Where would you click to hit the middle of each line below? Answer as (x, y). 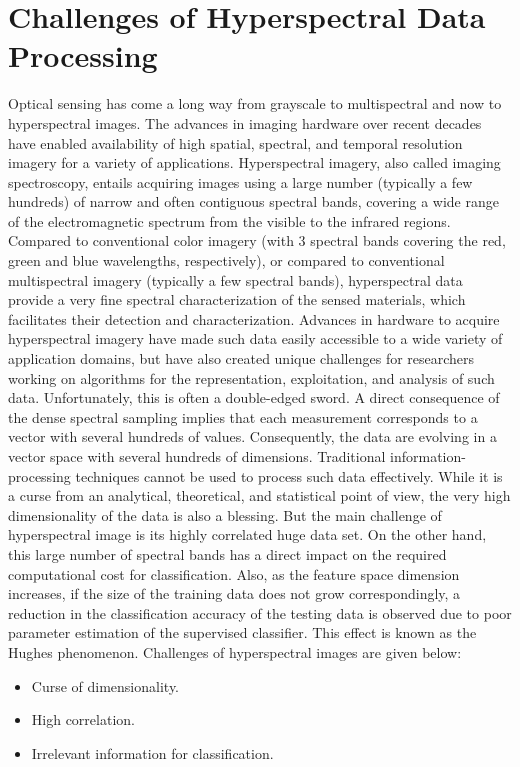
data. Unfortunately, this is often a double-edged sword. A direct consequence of (254, 397)
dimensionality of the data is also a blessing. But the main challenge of (225, 514)
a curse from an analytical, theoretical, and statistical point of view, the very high (259, 495)
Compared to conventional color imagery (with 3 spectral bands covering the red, (257, 240)
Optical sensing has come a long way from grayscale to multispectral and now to (255, 103)
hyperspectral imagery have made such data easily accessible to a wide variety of (255, 338)
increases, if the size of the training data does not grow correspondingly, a (234, 593)
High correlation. (83, 719)
